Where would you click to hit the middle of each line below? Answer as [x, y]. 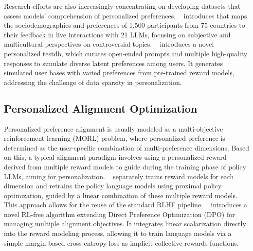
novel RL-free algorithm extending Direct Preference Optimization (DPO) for [119, 214]
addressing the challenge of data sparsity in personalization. [93, 82]
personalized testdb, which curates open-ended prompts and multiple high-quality [126, 53]
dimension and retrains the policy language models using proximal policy [113, 186]
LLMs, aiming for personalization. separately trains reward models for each [119, 176]
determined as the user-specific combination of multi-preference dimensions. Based [126, 147]
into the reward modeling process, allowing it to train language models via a [118, 233]
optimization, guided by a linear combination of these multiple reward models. [121, 195]
